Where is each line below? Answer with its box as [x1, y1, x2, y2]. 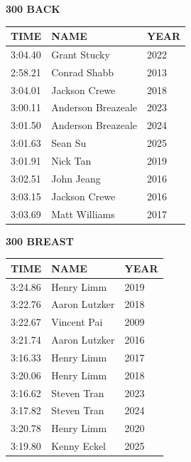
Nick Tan [51, 153, 92, 168]
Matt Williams [51, 206, 115, 221]
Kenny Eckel [51, 438, 106, 453]
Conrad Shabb [51, 64, 114, 79]
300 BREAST [6, 233, 74, 248]
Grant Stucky [51, 46, 110, 61]
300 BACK [6, 1, 60, 16]
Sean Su [51, 135, 87, 150]
